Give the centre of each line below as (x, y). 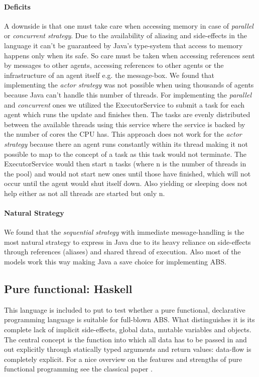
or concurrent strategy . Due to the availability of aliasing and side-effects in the (126, 35)
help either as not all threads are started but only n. (85, 193)
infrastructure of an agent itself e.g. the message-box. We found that (109, 75)
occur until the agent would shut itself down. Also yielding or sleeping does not (126, 183)
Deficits (17, 6)
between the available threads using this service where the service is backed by (125, 124)
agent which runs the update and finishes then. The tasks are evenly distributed (127, 114)
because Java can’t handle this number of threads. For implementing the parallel (128, 94)
